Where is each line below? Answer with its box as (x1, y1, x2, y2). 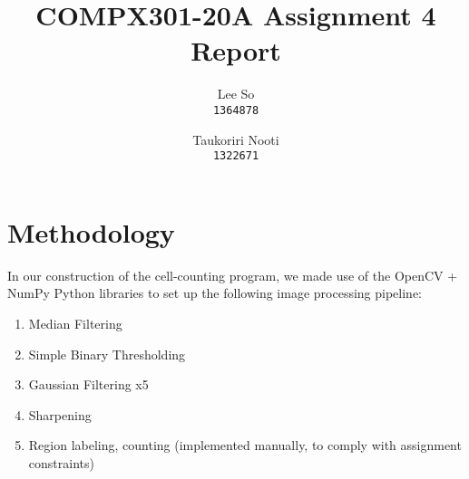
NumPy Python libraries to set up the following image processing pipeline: (7, 283, 423, 302)
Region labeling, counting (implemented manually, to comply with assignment (28, 436, 462, 455)
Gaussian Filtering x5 (28, 375, 149, 394)
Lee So (217, 84, 255, 103)
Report (191, 32, 281, 69)
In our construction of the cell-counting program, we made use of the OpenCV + (7, 265, 458, 284)
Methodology (7, 213, 175, 250)
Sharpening (28, 405, 92, 424)
